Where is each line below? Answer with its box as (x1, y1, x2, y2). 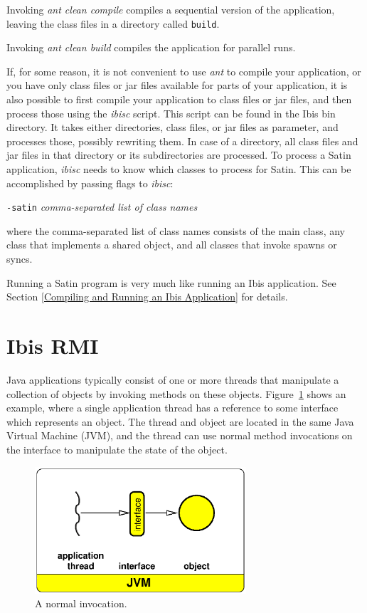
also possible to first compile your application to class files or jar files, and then (6, 92, 352, 107)
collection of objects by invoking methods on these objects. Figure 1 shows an (6, 386, 346, 401)
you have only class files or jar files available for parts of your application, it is (6, 78, 348, 93)
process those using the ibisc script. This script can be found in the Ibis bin (6, 105, 336, 120)
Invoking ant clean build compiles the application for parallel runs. (6, 40, 296, 55)
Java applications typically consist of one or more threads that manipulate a (6, 372, 339, 387)
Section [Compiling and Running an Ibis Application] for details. (6, 289, 288, 304)
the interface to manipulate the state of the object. (6, 441, 228, 456)
